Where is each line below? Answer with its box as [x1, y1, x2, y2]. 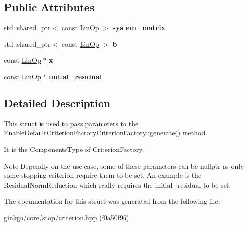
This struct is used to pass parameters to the [4, 118, 139, 128]
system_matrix [112, 22, 165, 33]
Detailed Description [4, 95, 111, 110]
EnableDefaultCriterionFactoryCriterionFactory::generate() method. [4, 128, 207, 138]
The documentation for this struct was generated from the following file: [4, 196, 220, 206]
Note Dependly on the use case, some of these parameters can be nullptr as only [4, 160, 244, 170]
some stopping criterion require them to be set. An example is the [4, 170, 202, 180]
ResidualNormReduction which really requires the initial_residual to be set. [4, 179, 231, 189]
